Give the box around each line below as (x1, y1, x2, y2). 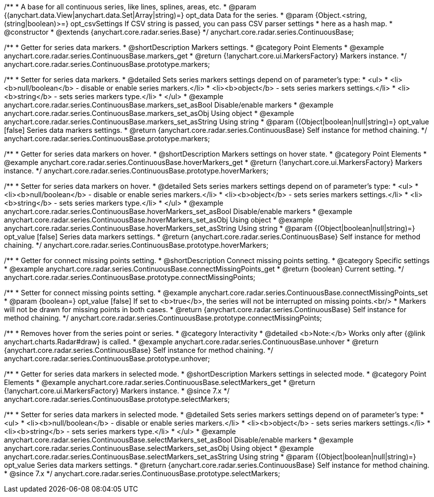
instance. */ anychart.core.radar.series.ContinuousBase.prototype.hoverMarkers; (4, 166, 269, 175)
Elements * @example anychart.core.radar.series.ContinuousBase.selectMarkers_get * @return (4, 378, 315, 387)
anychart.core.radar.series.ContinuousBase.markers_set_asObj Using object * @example (4, 109, 294, 117)
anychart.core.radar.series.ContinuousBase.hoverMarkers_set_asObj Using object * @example (4, 216, 313, 224)
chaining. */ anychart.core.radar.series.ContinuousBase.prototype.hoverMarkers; (4, 241, 269, 249)
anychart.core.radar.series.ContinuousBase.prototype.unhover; (4, 354, 210, 363)
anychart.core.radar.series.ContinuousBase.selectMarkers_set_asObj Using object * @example (4, 444, 314, 452)
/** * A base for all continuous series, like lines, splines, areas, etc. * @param (4, 2, 256, 11)
